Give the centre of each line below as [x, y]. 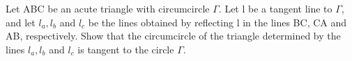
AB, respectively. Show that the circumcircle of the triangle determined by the [173, 36]
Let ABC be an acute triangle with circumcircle [108, 8]
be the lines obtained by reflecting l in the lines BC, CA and [217, 22]
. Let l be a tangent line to [275, 8]
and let [21, 22]
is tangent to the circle [126, 49]
